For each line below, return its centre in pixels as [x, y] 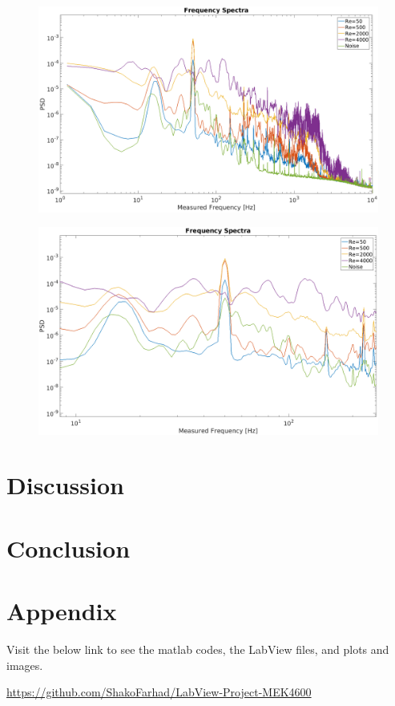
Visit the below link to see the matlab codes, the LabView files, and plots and [198, 649]
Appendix [62, 611]
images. [25, 665]
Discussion [65, 485]
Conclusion [69, 548]
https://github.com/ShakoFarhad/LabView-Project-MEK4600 [159, 692]
